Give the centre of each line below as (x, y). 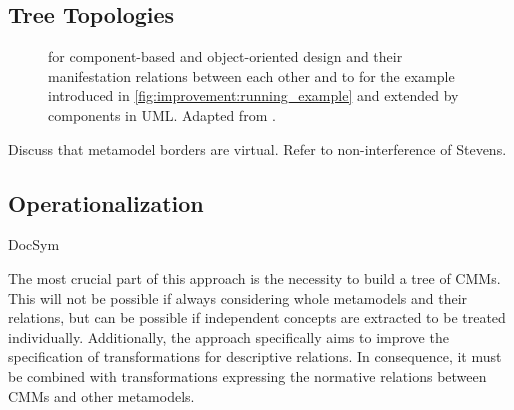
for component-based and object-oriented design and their (225, 56)
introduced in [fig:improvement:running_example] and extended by (253, 95)
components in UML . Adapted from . (162, 114)
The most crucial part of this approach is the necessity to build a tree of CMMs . (254, 277)
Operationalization (106, 202)
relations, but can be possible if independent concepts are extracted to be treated (257, 317)
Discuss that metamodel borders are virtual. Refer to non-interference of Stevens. (257, 148)
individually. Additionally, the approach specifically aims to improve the (228, 336)
